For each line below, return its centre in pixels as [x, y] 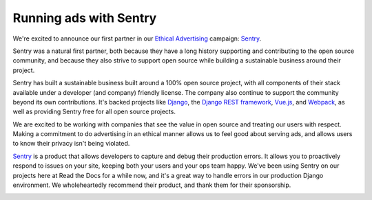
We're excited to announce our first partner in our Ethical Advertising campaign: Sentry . [137, 38]
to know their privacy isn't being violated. [71, 144]
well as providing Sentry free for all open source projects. [94, 112]
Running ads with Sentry [85, 18]
